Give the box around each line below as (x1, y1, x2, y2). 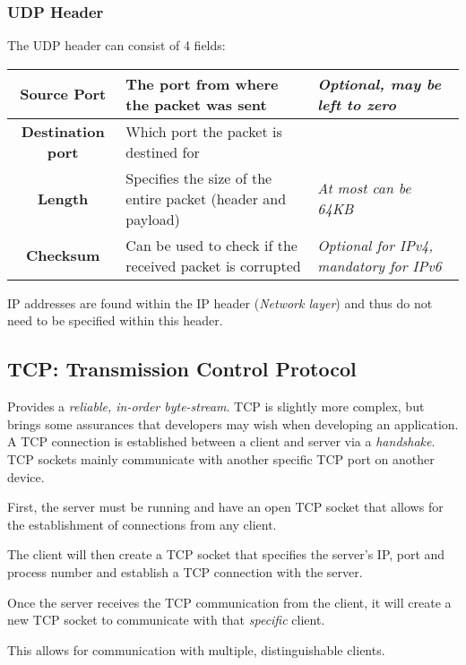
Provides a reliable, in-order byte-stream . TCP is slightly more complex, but (7, 397, 425, 416)
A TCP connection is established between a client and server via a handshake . (7, 432, 436, 451)
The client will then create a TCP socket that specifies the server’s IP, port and (7, 545, 445, 564)
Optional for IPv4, (317, 234, 434, 255)
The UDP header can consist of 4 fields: (7, 36, 226, 55)
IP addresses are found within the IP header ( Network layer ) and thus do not (7, 293, 433, 312)
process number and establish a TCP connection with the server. (7, 562, 363, 581)
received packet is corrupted (125, 255, 301, 276)
